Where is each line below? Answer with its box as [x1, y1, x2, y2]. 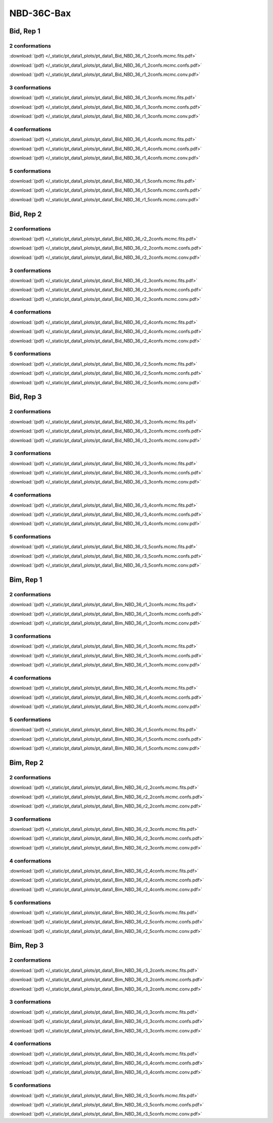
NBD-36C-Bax [9, 8, 71, 19]
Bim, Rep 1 [9, 575, 42, 584]
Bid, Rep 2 [9, 210, 42, 218]
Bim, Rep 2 [9, 758, 44, 767]
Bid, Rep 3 [9, 392, 42, 401]
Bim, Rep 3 [9, 941, 44, 950]
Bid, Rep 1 [9, 27, 40, 35]
